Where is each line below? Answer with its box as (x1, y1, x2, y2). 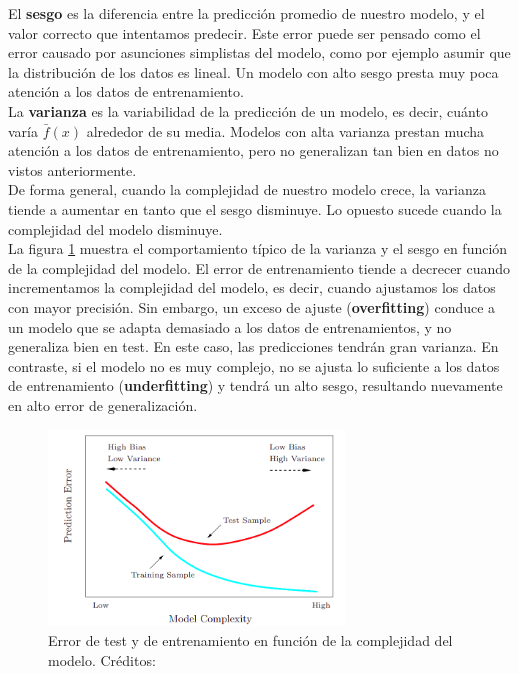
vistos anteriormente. (8, 159, 137, 180)
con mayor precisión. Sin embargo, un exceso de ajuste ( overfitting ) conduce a (8, 296, 496, 317)
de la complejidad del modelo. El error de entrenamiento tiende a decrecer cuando (8, 257, 511, 278)
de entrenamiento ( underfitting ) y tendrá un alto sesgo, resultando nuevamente (8, 375, 503, 396)
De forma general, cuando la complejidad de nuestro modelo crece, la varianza (8, 179, 487, 200)
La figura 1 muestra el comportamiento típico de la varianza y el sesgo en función (8, 238, 508, 259)
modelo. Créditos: (48, 649, 156, 670)
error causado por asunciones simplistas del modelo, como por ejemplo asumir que (8, 42, 511, 63)
